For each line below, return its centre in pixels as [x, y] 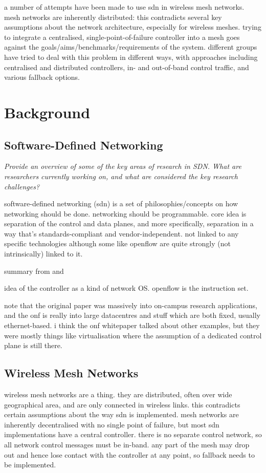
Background [47, 112]
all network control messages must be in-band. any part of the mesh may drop [127, 444]
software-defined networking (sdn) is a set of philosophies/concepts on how [121, 203]
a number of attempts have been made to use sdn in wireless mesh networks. [124, 7]
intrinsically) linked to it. [43, 254]
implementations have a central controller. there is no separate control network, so [133, 434]
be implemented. [30, 465]
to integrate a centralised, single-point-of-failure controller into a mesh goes [122, 37]
